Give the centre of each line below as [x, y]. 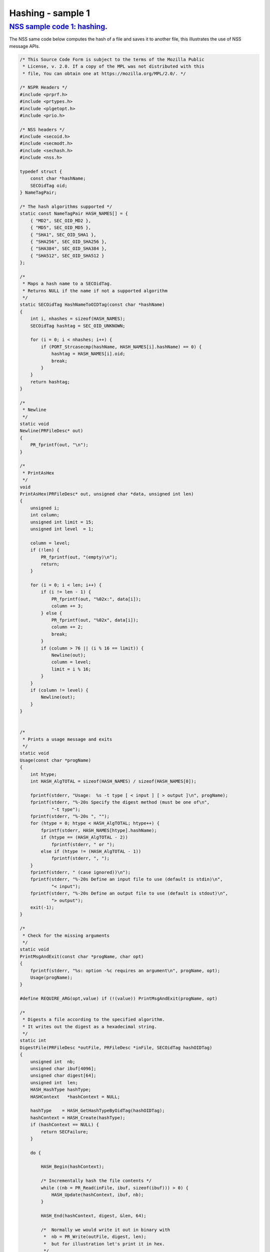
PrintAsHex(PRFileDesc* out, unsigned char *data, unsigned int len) [107, 494]
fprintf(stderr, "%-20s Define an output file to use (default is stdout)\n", [129, 893]
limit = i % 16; [71, 669]
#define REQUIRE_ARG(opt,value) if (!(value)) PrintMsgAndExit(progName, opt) [118, 999]
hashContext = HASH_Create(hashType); [78, 1118]
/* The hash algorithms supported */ [66, 206]
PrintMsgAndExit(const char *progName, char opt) [82, 956]
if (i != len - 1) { [66, 592]
